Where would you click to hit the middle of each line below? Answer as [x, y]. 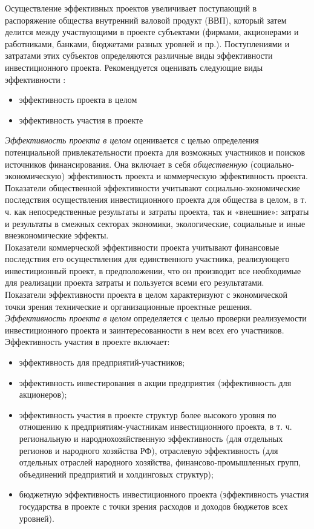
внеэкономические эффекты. [57, 235]
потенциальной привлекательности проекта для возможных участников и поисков [155, 152]
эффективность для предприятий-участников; [102, 362]
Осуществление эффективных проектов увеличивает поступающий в [131, 8]
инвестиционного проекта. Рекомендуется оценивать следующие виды [134, 67]
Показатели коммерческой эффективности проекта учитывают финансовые [142, 247]
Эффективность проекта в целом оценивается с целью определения [132, 140]
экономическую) [35, 176]
